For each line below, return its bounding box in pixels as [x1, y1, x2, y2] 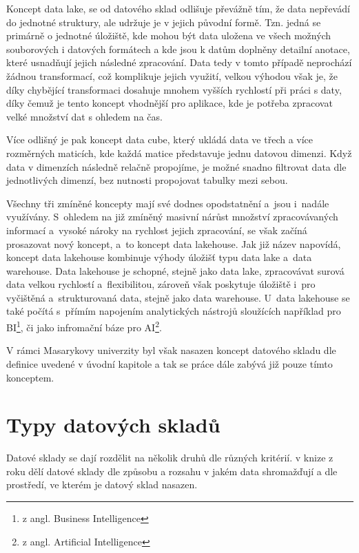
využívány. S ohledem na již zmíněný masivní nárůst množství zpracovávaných [6, 209, 338, 224]
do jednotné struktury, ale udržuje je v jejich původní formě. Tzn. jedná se [6, 14, 321, 29]
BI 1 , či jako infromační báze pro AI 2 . [6, 318, 162, 334]
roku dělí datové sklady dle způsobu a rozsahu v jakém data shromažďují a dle [6, 463, 338, 478]
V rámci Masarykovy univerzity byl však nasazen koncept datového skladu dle [6, 343, 336, 357]
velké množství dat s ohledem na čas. [6, 109, 163, 123]
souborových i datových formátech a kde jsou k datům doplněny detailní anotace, [6, 41, 350, 56]
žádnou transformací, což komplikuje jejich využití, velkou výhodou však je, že [6, 68, 338, 83]
